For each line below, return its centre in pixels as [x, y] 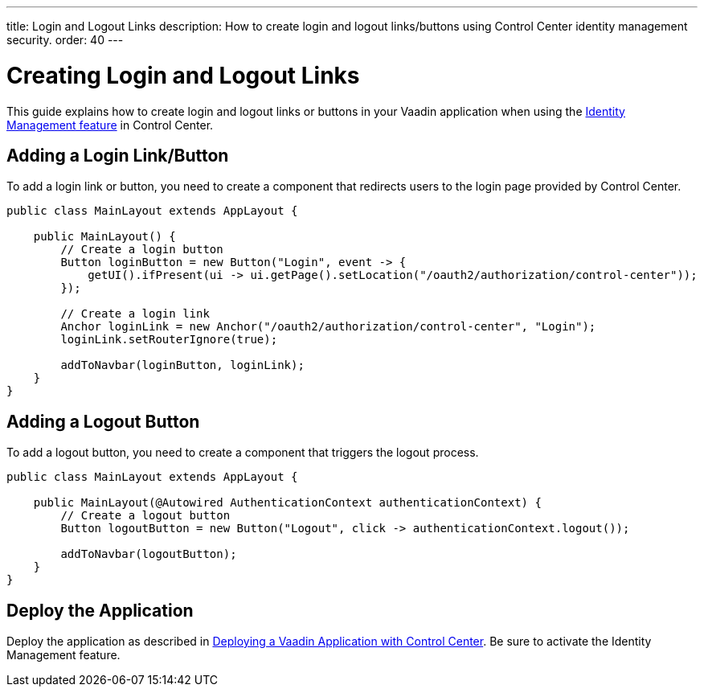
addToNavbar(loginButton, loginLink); [182, 365]
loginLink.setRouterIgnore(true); [169, 340]
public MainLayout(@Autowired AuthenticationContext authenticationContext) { [287, 503]
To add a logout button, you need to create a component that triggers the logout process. [243, 453]
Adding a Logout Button [103, 421]
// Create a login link [135, 314]
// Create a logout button [145, 516]
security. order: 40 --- [65, 40]
